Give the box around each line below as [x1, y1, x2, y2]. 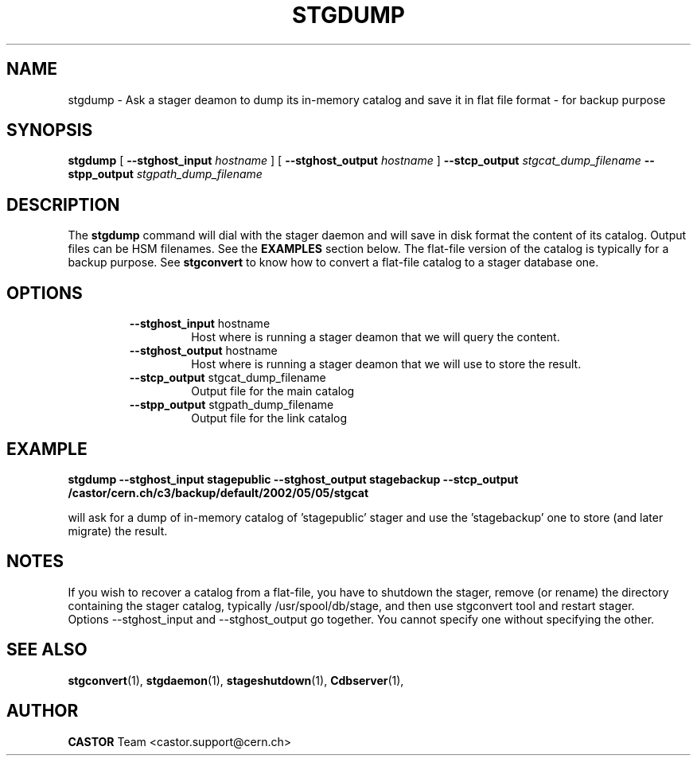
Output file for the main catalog [191, 384, 355, 398]
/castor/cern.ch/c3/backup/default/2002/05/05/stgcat [68, 485, 369, 500]
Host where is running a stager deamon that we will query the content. [191, 330, 560, 344]
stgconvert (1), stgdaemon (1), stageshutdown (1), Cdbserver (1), [68, 673, 404, 687]
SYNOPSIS [6, 120, 93, 141]
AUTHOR [6, 701, 79, 721]
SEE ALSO [6, 640, 88, 660]
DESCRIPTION [6, 194, 120, 215]
